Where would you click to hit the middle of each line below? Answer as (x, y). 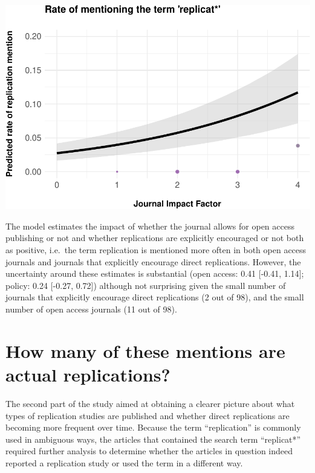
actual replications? (88, 374)
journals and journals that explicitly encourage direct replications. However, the (153, 261)
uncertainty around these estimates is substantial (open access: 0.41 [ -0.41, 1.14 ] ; (155, 273)
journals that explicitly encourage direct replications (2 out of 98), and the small (155, 297)
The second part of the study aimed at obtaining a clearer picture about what (150, 403)
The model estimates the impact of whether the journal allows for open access (150, 226)
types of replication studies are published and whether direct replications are (148, 415)
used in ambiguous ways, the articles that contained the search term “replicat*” (153, 439)
